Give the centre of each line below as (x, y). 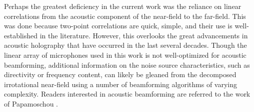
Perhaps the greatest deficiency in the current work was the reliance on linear (123, 6)
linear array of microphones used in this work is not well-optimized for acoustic (125, 55)
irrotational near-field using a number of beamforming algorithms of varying (120, 84)
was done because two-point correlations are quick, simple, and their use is (118, 26)
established (21, 35)
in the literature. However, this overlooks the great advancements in (144, 35)
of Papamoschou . (31, 103)
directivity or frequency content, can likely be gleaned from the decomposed (120, 74)
